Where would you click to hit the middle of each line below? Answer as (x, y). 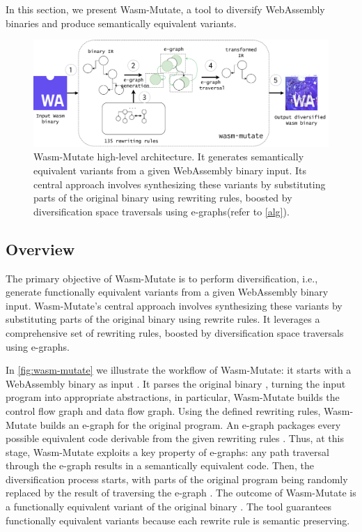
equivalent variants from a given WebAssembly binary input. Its (170, 170)
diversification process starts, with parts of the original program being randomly (177, 479)
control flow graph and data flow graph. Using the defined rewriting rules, (163, 410)
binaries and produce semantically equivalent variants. (121, 23)
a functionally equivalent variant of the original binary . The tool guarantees (169, 507)
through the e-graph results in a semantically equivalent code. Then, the (160, 465)
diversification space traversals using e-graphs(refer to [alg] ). (162, 211)
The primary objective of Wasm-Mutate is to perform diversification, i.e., (162, 278)
